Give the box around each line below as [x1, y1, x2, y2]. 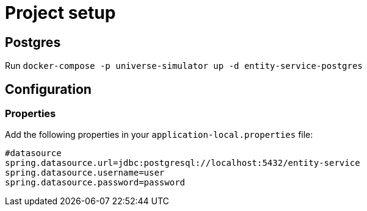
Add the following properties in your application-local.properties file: [5, 129, 313, 140]
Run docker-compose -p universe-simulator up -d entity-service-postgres [5, 60, 363, 71]
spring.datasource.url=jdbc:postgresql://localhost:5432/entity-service [5, 158, 360, 168]
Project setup [5, 2, 116, 23]
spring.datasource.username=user [5, 168, 165, 178]
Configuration [5, 81, 92, 97]
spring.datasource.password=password [5, 177, 186, 188]
